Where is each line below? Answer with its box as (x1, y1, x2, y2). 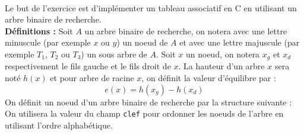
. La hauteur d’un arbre (178, 60, 265, 72)
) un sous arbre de (81, 47, 147, 60)
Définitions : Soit (5, 24, 73, 37)
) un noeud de (116, 36, 168, 49)
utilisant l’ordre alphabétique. (5, 118, 113, 131)
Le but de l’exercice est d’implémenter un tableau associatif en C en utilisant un (5, 1, 297, 14)
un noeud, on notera (185, 47, 260, 60)
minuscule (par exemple (5, 36, 91, 49)
